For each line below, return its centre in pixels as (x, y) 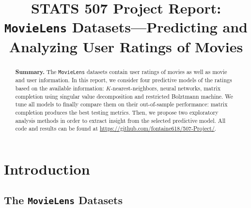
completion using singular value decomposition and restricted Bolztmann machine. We (124, 96)
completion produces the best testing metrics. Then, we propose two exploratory (117, 112)
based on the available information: (60, 88)
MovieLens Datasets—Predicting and (126, 27)
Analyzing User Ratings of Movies (126, 46)
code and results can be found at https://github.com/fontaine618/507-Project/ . (116, 128)
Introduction (47, 169)
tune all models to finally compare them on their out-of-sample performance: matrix (121, 104)
